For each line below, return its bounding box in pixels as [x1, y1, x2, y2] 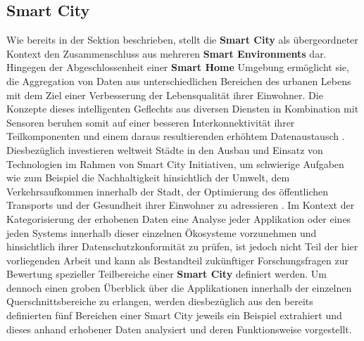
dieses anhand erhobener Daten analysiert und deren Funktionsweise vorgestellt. [6, 321, 352, 336]
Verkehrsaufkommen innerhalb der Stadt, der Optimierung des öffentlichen [6, 184, 328, 198]
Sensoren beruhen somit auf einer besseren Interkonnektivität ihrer [6, 115, 295, 129]
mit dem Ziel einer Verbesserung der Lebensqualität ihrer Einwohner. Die [6, 87, 323, 102]
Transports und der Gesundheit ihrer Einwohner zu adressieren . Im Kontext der [6, 198, 355, 212]
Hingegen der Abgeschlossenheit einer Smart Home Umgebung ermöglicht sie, [6, 60, 349, 75]
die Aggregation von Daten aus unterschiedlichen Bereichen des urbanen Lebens [6, 73, 351, 88]
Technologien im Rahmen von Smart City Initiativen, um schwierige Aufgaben [6, 156, 344, 171]
